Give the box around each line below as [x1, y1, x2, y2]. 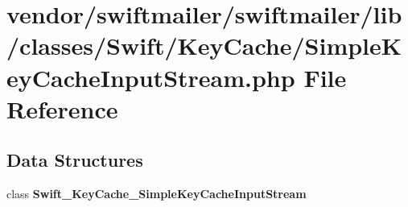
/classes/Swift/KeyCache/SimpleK [6, 29, 402, 62]
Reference [6, 92, 118, 125]
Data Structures [6, 147, 143, 172]
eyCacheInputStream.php [6, 60, 295, 93]
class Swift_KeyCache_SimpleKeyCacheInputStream [6, 185, 307, 202]
